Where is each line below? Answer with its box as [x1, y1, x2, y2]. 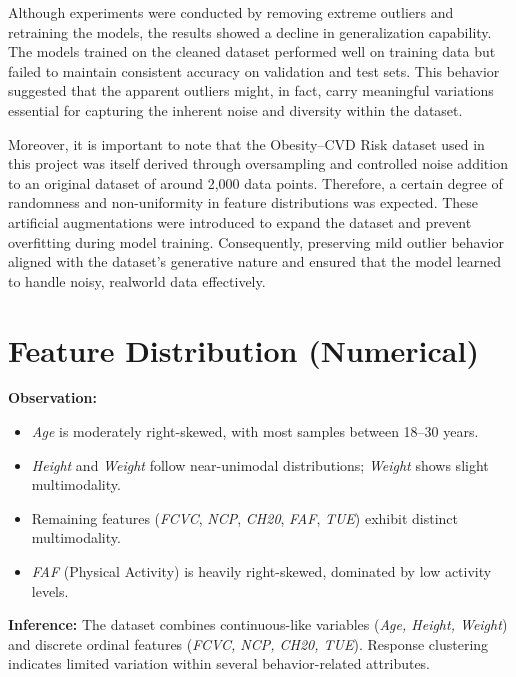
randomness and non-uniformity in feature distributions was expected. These [8, 192, 479, 213]
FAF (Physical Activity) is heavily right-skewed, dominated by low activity [31, 561, 492, 581]
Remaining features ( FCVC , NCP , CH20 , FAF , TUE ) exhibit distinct [31, 507, 459, 528]
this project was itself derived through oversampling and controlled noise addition [8, 153, 508, 174]
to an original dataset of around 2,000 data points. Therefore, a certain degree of [8, 172, 503, 193]
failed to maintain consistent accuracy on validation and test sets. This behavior [8, 60, 500, 81]
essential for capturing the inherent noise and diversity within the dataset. [8, 99, 463, 120]
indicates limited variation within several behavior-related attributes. [8, 653, 431, 674]
